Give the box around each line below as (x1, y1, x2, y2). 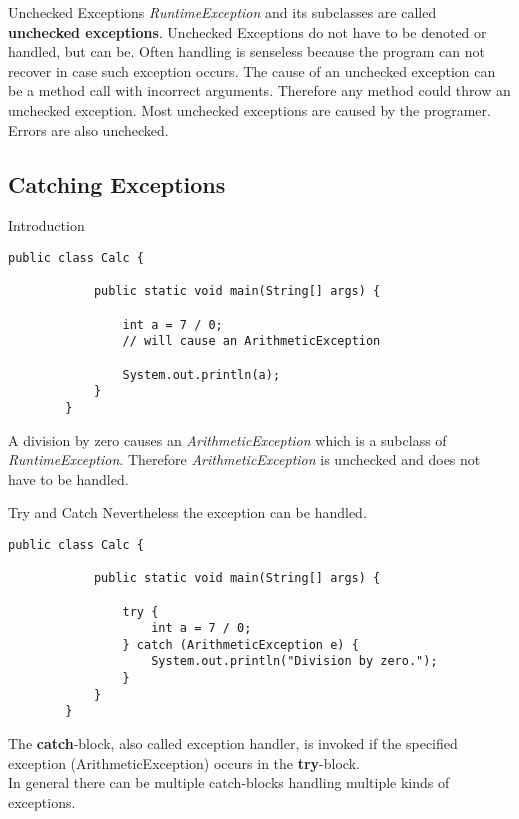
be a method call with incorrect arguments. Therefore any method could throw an (8, 80, 511, 101)
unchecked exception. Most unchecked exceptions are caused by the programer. (8, 99, 491, 120)
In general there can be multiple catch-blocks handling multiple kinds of (8, 772, 450, 793)
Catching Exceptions (8, 168, 226, 199)
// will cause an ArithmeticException (122, 334, 381, 349)
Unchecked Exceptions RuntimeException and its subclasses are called (8, 2, 437, 22)
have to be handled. (8, 468, 129, 489)
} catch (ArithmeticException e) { (122, 637, 359, 652)
